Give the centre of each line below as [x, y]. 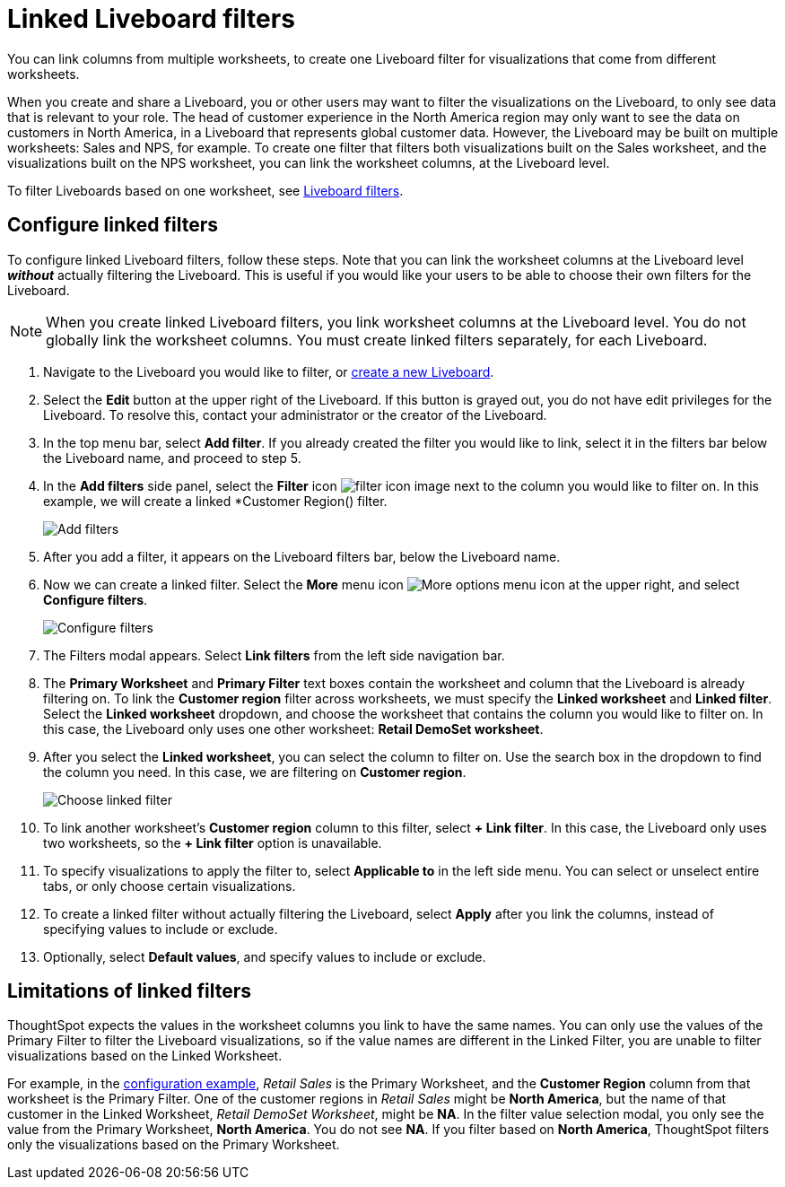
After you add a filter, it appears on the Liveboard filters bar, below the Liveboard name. [302, 556]
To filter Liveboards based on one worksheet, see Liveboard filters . [205, 190]
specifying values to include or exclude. [161, 929]
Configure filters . [96, 599]
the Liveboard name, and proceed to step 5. [172, 458]
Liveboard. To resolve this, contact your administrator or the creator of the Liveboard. [295, 415]
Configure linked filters [113, 225]
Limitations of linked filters [130, 991]
